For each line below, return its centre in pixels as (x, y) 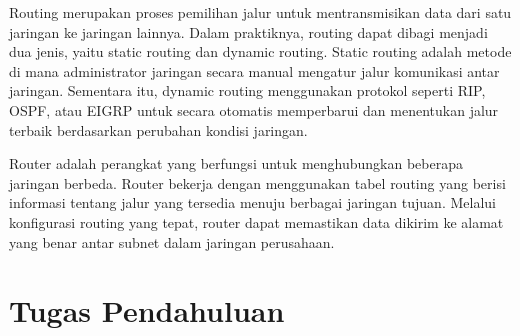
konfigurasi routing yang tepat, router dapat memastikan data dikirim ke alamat (256, 221)
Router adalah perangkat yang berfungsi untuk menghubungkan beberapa (236, 163)
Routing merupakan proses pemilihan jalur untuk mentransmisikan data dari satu (260, 12)
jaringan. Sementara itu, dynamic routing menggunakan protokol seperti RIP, (247, 90)
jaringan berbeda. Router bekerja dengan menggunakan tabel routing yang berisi (257, 182)
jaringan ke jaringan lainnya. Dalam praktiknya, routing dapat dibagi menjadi (248, 31)
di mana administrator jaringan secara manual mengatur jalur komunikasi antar (254, 70)
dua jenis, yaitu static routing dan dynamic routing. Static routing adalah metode (260, 51)
